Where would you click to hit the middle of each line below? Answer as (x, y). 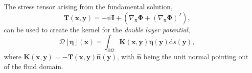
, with (126, 56)
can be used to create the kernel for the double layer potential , (97, 29)
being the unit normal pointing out (196, 56)
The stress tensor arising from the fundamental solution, (88, 6)
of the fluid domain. (34, 66)
